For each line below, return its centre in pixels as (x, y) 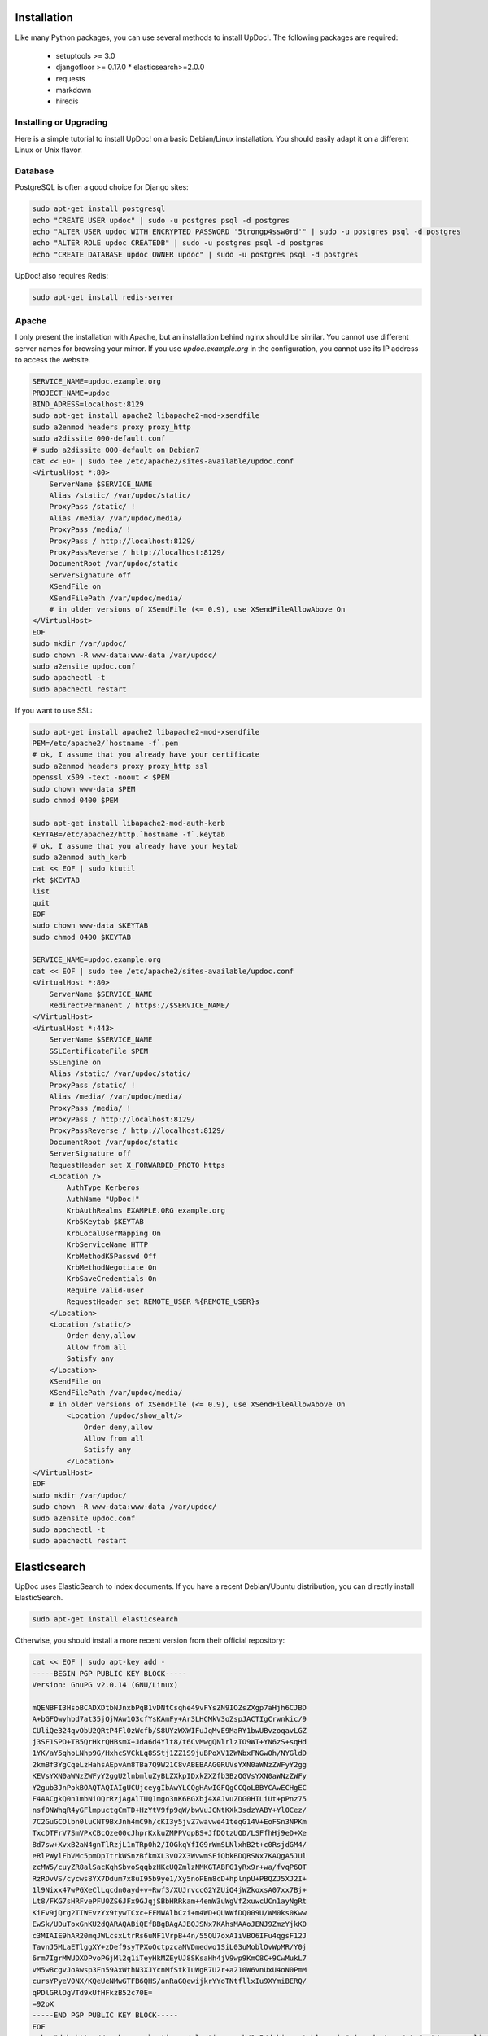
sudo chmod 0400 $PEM (75, 801)
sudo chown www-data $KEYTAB (90, 926)
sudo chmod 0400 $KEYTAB (82, 937)
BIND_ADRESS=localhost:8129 (88, 404)
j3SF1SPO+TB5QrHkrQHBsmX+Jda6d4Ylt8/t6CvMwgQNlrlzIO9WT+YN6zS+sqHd (170, 1742)
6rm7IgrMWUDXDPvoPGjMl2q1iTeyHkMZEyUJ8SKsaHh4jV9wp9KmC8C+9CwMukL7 (170, 1958)
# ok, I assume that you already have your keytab (135, 846)
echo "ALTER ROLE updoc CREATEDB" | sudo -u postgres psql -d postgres (178, 243)
